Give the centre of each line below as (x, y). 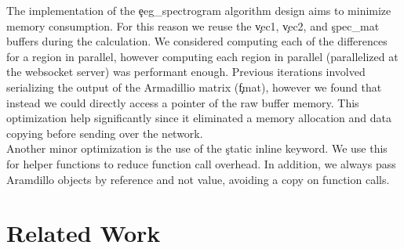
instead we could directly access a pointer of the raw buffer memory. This (183, 102)
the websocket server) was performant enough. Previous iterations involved (186, 72)
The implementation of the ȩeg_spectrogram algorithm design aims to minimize (199, 10)
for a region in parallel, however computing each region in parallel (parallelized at (202, 56)
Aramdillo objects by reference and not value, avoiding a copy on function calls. (198, 179)
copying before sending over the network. (105, 133)
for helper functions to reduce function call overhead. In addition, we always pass (201, 163)
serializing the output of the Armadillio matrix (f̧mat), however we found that (194, 87)
